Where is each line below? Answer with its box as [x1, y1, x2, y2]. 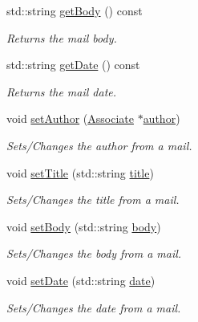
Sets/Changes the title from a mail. [6, 191, 180, 208]
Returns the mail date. [6, 83, 117, 100]
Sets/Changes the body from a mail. [6, 245, 182, 262]
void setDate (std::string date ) [6, 271, 156, 288]
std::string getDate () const [6, 56, 140, 73]
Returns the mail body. [6, 29, 117, 46]
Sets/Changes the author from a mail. [6, 137, 192, 153]
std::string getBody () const [6, 2, 143, 18]
